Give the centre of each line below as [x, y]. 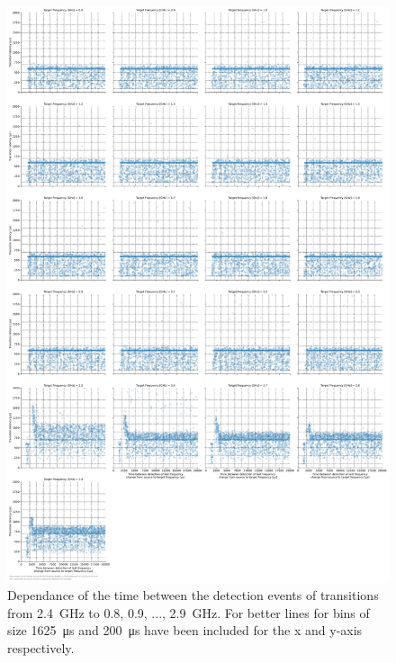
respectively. [41, 647]
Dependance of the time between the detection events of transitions [193, 595]
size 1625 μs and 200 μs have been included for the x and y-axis [185, 630]
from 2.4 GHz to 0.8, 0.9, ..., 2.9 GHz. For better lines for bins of [189, 612]
